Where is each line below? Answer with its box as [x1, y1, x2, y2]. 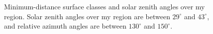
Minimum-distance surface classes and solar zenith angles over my [4, 1, 205, 11]
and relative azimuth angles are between [4, 21, 126, 31]
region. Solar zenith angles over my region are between [4, 11, 170, 21]
